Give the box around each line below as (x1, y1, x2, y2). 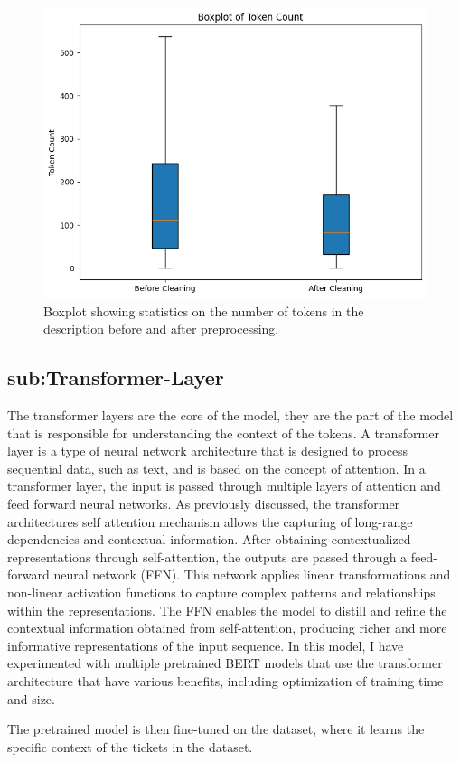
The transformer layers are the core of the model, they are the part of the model (7, 406, 454, 425)
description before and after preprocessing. (43, 319, 279, 338)
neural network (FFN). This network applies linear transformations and (53, 565, 451, 584)
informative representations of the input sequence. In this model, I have (7, 635, 404, 654)
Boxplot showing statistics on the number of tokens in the (43, 301, 364, 320)
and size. (7, 689, 55, 708)
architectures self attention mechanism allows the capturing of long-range (7, 512, 413, 531)
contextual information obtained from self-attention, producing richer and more (7, 618, 447, 637)
